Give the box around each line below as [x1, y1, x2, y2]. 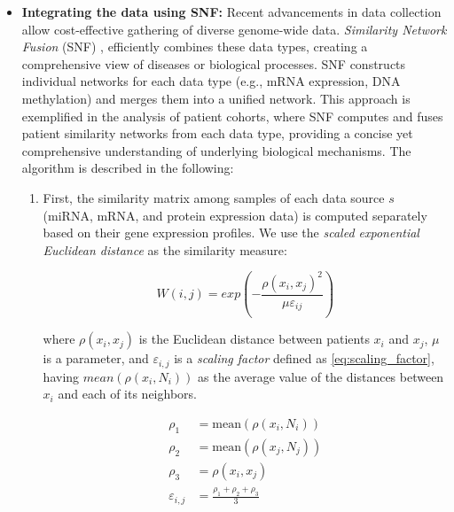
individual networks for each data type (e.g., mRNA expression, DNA [21, 72, 401, 90]
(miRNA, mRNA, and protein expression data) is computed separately [43, 206, 427, 224]
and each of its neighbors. [58, 384, 197, 403]
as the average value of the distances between [198, 367, 444, 385]
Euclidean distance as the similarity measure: [43, 240, 287, 259]
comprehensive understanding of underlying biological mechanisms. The [21, 141, 411, 159]
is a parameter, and [43, 349, 149, 368]
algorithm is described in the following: [21, 159, 234, 177]
